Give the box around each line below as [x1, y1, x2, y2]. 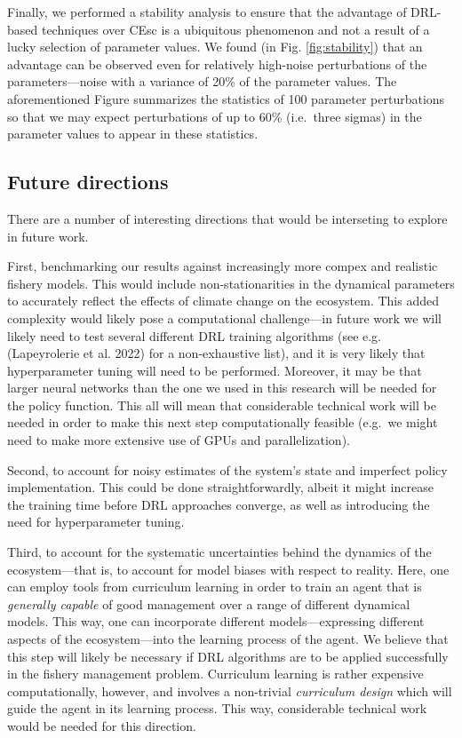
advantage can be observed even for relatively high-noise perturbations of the [7, 54, 427, 73]
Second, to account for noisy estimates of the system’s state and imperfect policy [7, 460, 448, 479]
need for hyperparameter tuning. [7, 512, 185, 531]
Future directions [7, 168, 169, 195]
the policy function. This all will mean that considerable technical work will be [7, 395, 436, 414]
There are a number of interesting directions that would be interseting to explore [7, 209, 448, 227]
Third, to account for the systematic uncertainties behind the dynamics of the [7, 543, 432, 561]
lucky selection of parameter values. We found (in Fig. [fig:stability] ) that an [7, 37, 423, 56]
